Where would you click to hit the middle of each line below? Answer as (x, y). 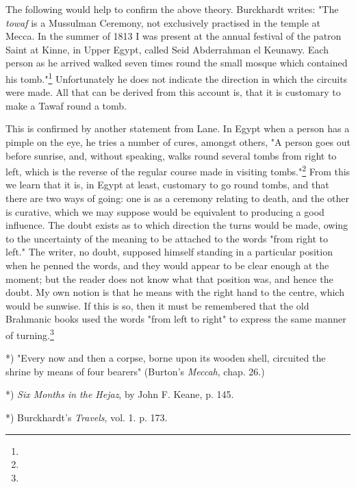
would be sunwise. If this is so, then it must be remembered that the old (157, 305)
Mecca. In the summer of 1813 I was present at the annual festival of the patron (174, 36)
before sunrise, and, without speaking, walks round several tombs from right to (171, 155)
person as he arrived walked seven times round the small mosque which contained (177, 63)
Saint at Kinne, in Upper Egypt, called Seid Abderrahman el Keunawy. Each (167, 49)
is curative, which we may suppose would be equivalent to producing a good (165, 211)
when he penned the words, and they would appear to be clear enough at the (167, 265)
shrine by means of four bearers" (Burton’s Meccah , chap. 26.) (135, 371)
